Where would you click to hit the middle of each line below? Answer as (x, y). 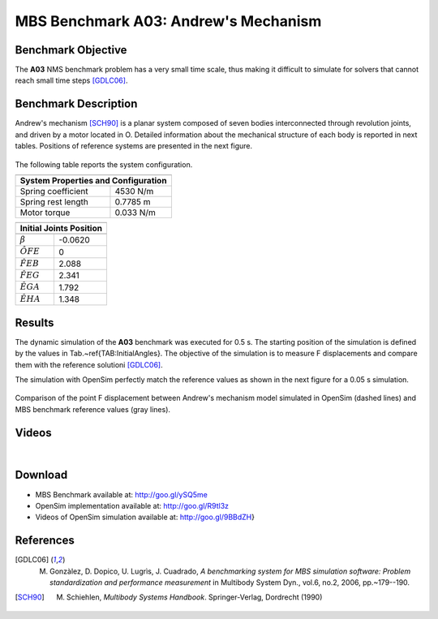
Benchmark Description (76, 104)
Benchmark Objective (71, 50)
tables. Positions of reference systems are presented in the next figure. (134, 146)
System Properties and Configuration (93, 180)
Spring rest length (54, 201)
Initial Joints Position (61, 228)
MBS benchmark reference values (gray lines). (92, 409)
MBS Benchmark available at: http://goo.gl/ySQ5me (122, 494)
